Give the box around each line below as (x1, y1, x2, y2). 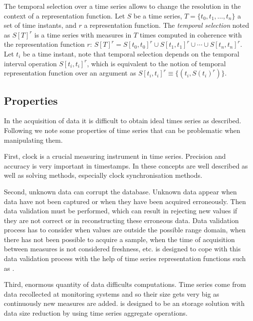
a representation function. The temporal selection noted (84, 20, 250, 30)
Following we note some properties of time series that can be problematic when (4, 125, 240, 135)
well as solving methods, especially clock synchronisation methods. (4, 170, 202, 180)
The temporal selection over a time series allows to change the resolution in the (4, 1, 241, 11)
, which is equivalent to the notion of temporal (87, 58, 226, 68)
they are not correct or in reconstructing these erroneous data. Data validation (4, 215, 239, 225)
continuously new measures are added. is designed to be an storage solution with (4, 298, 245, 308)
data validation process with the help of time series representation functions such (4, 253, 246, 264)
